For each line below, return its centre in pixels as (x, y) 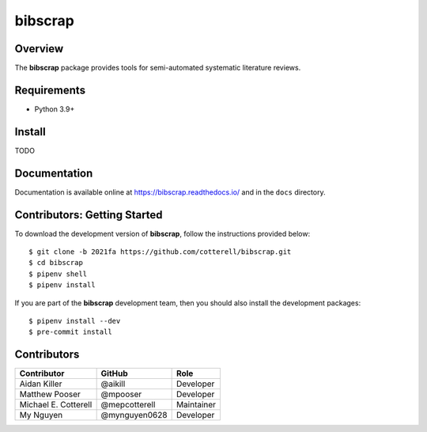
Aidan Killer (41, 384)
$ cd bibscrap (56, 263)
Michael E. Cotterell (56, 405)
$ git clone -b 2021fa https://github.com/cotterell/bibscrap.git (160, 252)
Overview (39, 49)
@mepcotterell (128, 405)
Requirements (50, 90)
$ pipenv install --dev (75, 321)
